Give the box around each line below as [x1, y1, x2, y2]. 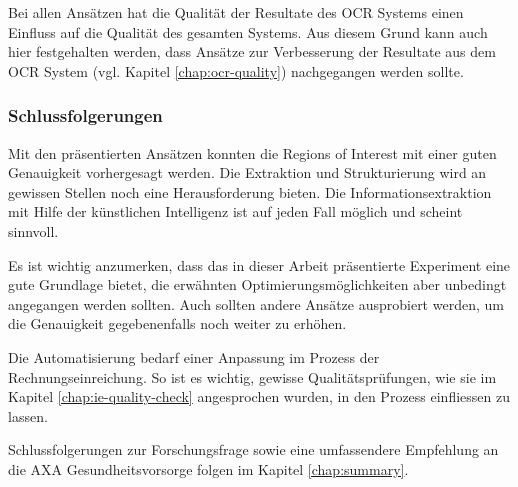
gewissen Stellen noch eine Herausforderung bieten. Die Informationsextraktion [8, 181, 492, 202]
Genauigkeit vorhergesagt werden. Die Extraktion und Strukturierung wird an [8, 162, 487, 183]
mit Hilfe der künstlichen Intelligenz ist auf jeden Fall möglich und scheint [8, 201, 463, 222]
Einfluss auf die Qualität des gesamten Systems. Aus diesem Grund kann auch [8, 21, 488, 42]
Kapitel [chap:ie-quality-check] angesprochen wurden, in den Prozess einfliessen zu [8, 386, 510, 407]
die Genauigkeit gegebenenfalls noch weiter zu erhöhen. [8, 313, 347, 334]
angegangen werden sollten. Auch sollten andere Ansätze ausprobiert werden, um [8, 293, 504, 314]
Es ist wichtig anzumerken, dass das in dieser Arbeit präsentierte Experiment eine [8, 254, 511, 275]
